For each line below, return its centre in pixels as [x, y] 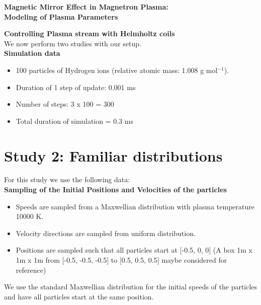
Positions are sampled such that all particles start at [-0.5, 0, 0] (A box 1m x [134, 250]
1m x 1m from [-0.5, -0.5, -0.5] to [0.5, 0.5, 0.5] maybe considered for [121, 260]
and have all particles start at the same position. [79, 296]
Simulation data [32, 53]
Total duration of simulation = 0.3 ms [74, 121]
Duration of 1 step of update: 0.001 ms [76, 87]
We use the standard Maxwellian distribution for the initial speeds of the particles [131, 287]
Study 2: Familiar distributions [113, 155]
